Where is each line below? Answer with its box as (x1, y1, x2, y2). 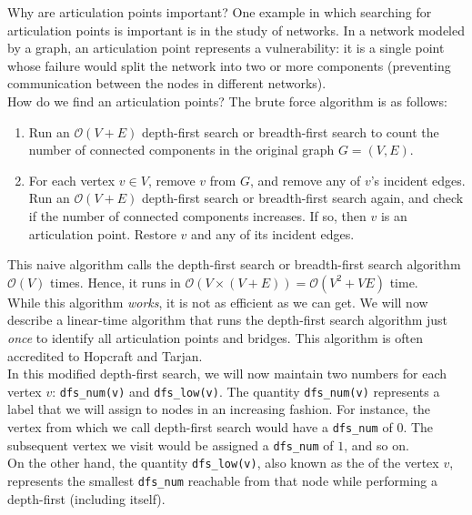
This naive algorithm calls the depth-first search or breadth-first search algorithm (7, 255, 461, 274)
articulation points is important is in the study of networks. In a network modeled (7, 20, 466, 39)
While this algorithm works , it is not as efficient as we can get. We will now (7, 292, 428, 311)
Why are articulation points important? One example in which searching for (7, 3, 432, 21)
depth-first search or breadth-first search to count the (141, 122, 439, 141)
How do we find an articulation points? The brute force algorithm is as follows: (7, 91, 447, 110)
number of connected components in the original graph (28, 140, 335, 159)
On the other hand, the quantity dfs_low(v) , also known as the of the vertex (7, 453, 439, 472)
